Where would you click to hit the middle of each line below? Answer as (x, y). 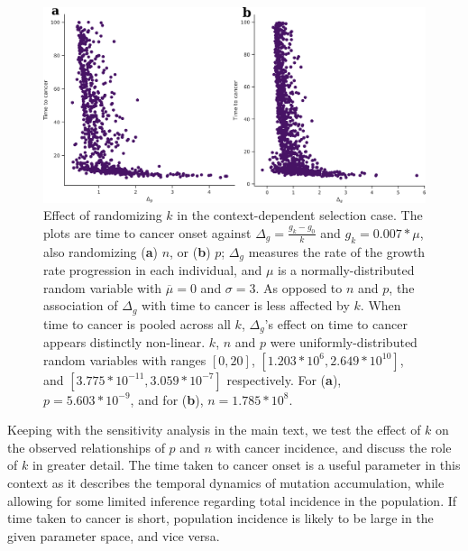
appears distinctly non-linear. (124, 342)
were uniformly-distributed (344, 342)
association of (81, 305)
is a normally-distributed (346, 269)
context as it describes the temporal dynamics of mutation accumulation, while (226, 483)
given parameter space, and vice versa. (114, 535)
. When (381, 305)
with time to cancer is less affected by (246, 305)
